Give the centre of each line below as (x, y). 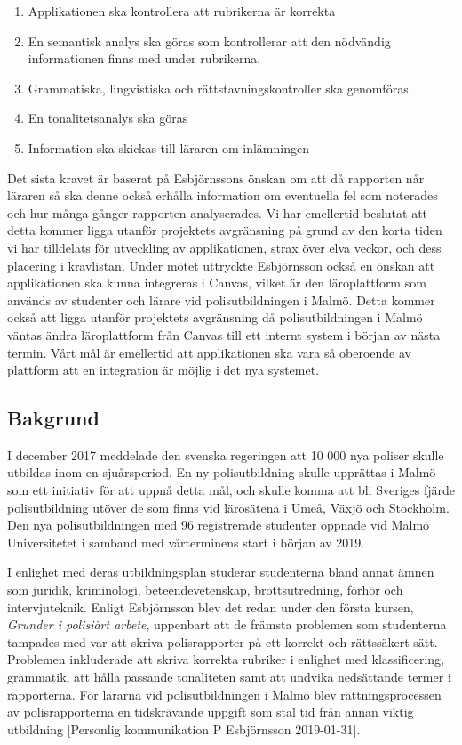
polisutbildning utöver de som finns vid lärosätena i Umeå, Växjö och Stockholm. (228, 507)
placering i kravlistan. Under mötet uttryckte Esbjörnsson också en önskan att (221, 265)
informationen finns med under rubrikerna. (144, 58)
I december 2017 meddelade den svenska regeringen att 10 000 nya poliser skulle (226, 454)
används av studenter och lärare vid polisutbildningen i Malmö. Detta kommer (221, 300)
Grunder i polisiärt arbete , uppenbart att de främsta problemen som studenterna (227, 624)
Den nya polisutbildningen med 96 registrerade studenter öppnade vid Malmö (219, 525)
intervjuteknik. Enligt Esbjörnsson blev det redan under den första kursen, (211, 607)
